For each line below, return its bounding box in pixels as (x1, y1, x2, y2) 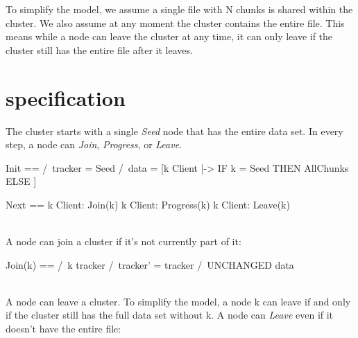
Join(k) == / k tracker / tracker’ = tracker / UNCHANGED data (6, 257, 294, 272)
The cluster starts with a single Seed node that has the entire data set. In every (6, 123, 343, 138)
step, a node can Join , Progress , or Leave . (6, 137, 182, 152)
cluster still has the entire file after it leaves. (6, 42, 193, 57)
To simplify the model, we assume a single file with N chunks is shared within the (6, 2, 353, 16)
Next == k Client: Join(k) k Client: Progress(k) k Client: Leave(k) (6, 197, 290, 211)
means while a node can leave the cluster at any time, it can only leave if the (6, 29, 333, 44)
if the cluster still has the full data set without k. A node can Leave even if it (6, 308, 334, 322)
